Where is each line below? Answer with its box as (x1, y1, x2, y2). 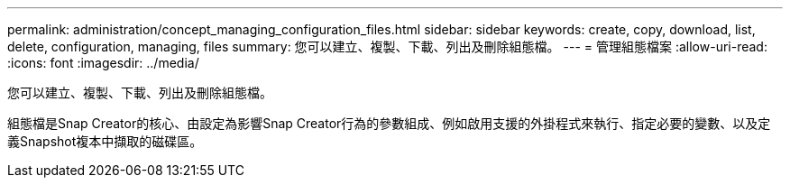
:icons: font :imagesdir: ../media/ (7, 55, 199, 70)
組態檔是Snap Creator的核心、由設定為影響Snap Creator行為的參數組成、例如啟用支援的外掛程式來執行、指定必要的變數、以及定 (7, 116, 771, 131)
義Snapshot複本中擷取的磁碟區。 (7, 134, 203, 149)
